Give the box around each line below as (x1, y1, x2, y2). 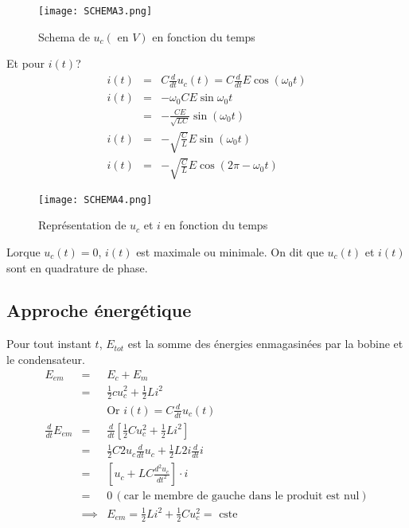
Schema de (38, 28, 90, 45)
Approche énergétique (6, 298, 192, 323)
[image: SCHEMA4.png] (38, 194, 153, 205)
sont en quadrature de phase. (6, 259, 148, 276)
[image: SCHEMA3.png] (38, 6, 153, 17)
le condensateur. (6, 350, 85, 367)
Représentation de (38, 217, 127, 233)
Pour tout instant (6, 335, 92, 352)
